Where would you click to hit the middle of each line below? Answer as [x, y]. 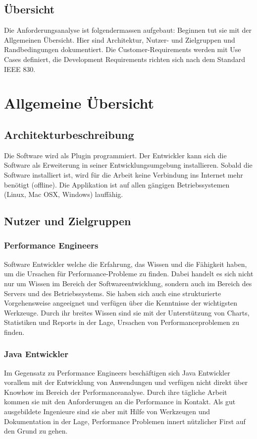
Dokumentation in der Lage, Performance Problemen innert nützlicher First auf [125, 421]
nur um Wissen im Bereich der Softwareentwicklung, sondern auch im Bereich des [128, 283]
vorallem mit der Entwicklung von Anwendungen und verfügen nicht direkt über [126, 382]
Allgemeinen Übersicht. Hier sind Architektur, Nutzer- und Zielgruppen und [120, 39]
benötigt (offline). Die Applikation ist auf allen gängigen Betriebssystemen [117, 184]
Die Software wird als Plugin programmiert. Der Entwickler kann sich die [115, 155]
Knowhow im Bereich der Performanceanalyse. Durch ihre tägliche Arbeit [116, 392]
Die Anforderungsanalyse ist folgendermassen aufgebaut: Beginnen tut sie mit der [128, 30]
